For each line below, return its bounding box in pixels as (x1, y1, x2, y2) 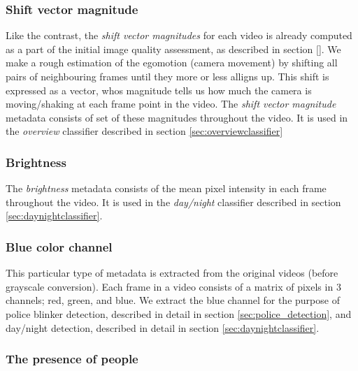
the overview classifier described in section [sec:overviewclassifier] (6, 124, 283, 138)
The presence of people (6, 350, 138, 368)
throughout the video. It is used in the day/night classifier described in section (6, 194, 341, 209)
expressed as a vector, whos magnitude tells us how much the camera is (6, 82, 312, 97)
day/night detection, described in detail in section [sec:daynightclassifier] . (6, 320, 320, 335)
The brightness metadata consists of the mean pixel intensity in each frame (6, 181, 327, 196)
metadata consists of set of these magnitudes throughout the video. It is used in (6, 110, 348, 124)
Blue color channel (6, 238, 113, 255)
